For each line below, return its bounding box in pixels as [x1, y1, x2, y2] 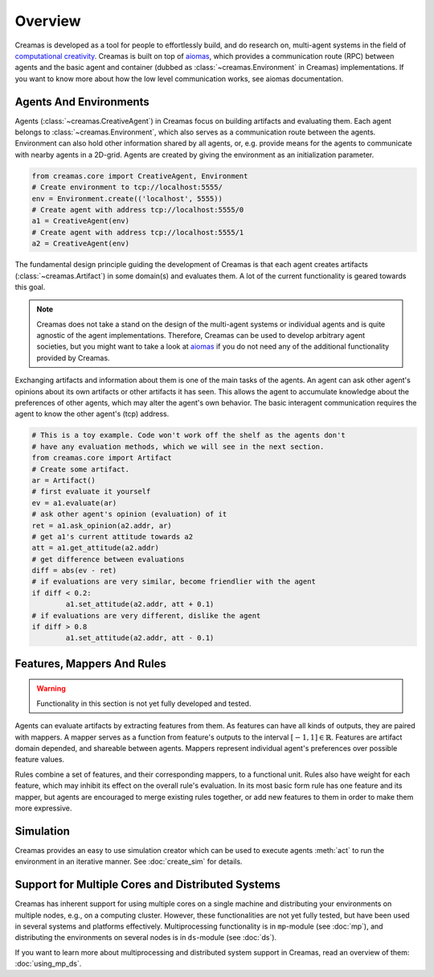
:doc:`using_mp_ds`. [14, 958, 82, 969]
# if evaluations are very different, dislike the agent [31, 611, 261, 620]
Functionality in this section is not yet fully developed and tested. [36, 699, 252, 708]
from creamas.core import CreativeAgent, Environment [31, 171, 248, 180]
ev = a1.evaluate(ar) [31, 498, 117, 507]
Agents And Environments [14, 95, 150, 109]
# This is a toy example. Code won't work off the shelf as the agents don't [31, 431, 346, 440]
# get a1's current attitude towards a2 [31, 532, 193, 541]
